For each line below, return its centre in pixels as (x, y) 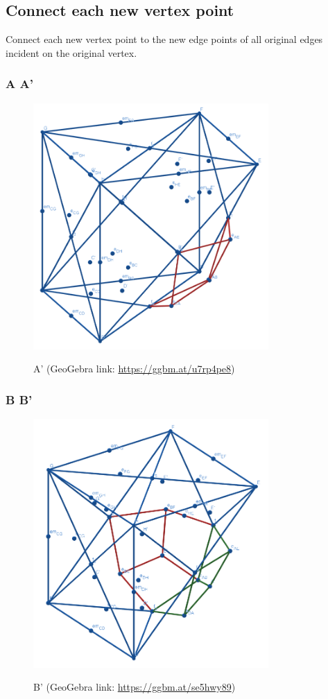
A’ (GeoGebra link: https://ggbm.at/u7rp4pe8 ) (134, 369)
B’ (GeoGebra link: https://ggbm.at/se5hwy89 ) (135, 687)
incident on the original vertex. (71, 52)
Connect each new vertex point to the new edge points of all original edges (164, 39)
